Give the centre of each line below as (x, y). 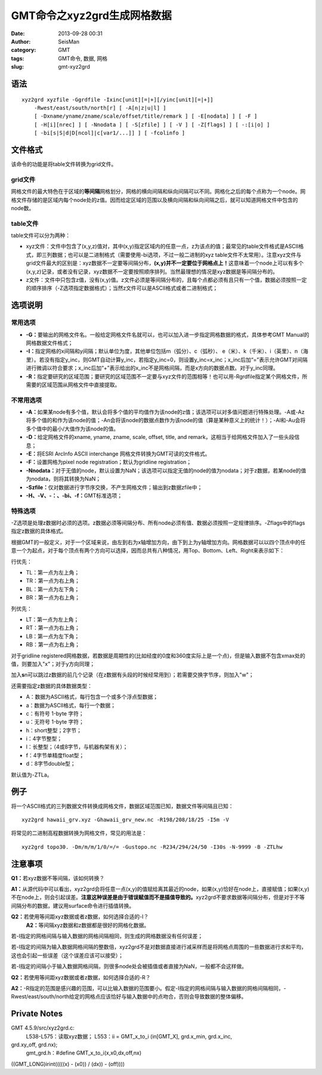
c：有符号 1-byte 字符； (55, 713)
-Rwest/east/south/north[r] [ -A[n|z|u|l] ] (100, 108)
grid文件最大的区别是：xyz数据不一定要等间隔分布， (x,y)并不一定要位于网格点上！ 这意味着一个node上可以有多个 (165, 263)
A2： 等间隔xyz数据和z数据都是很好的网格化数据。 (88, 925)
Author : (21, 41)
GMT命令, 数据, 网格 (83, 58)
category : (24, 50)
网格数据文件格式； (49, 343)
